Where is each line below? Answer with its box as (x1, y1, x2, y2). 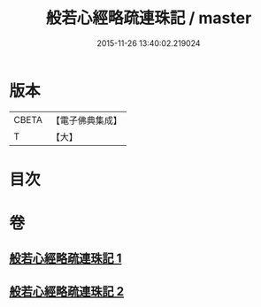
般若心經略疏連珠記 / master (45, 8, 252, 28)
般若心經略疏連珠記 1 (9, 251, 122, 266)
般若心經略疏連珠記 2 (9, 284, 125, 299)
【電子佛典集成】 (50, 114, 122, 127)
